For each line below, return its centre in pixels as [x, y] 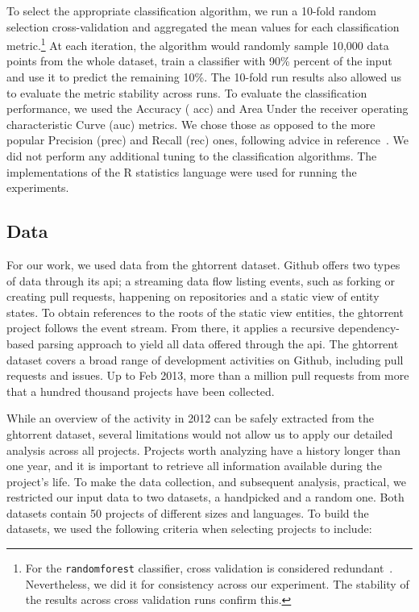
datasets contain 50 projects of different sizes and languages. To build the [188, 512]
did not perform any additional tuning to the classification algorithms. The [192, 156]
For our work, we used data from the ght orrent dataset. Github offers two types [203, 264]
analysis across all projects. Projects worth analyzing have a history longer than [204, 450]
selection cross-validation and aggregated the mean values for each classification [203, 26]
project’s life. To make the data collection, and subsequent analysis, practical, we [206, 481]
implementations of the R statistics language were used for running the [182, 171]
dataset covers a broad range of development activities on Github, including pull [205, 359]
